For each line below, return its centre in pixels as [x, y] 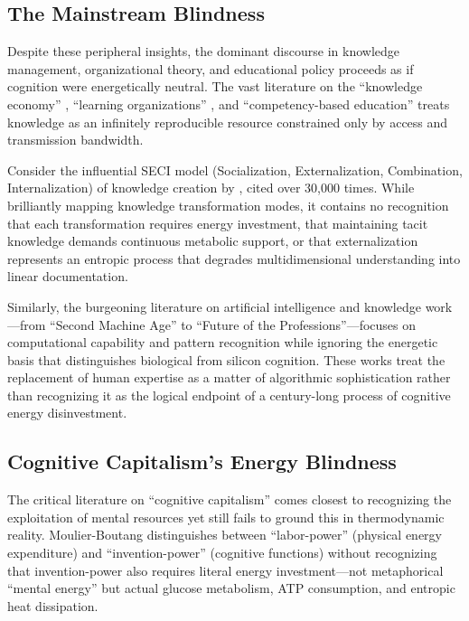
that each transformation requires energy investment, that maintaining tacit [218, 223]
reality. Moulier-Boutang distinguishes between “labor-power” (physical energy [225, 535]
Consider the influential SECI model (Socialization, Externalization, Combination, [235, 169]
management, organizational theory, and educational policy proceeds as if [211, 68]
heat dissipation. [53, 605]
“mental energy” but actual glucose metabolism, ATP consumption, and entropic [231, 588]
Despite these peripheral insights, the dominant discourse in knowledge [203, 51]
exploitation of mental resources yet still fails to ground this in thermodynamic [226, 517]
